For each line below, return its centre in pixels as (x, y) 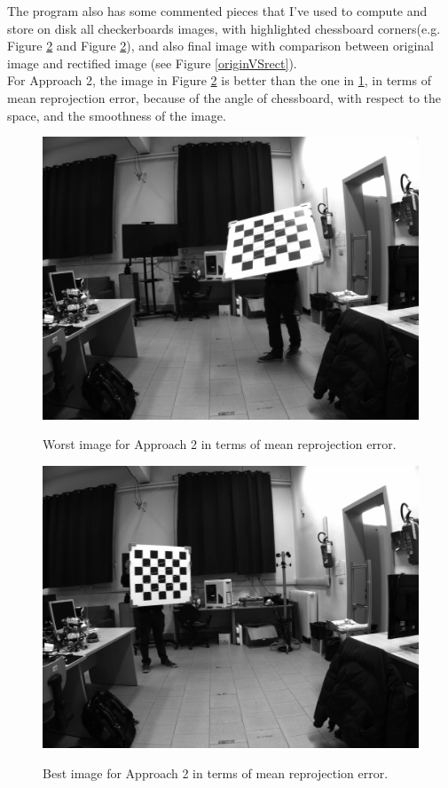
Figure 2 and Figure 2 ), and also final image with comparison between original (221, 46)
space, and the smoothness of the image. (117, 115)
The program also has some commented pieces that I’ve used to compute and (217, 11)
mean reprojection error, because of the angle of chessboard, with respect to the (224, 97)
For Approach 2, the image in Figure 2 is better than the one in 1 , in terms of (219, 80)
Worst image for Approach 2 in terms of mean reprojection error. (220, 444)
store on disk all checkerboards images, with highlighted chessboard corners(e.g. (224, 28)
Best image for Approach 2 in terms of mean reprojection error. (216, 772)
